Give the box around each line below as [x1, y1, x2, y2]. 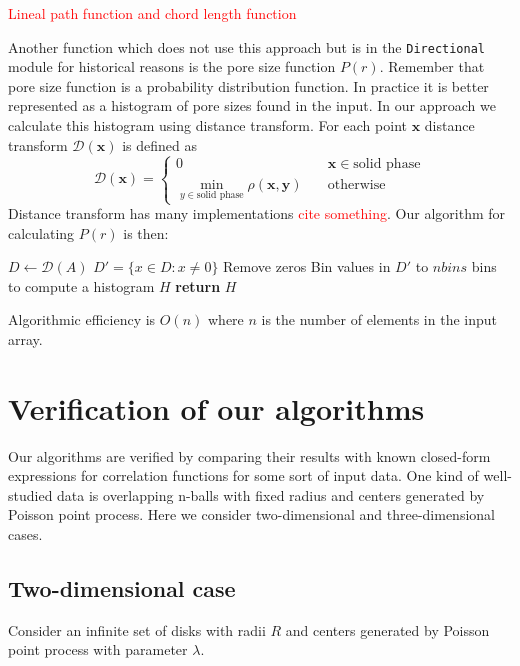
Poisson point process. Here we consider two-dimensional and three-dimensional [8, 504, 495, 525]
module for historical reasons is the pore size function [8, 56, 336, 77]
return [175, 275, 221, 296]
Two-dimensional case [8, 573, 236, 604]
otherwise [327, 177, 386, 192]
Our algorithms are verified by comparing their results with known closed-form [8, 445, 491, 466]
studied [8, 484, 53, 505]
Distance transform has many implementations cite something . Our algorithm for [8, 203, 506, 223]
